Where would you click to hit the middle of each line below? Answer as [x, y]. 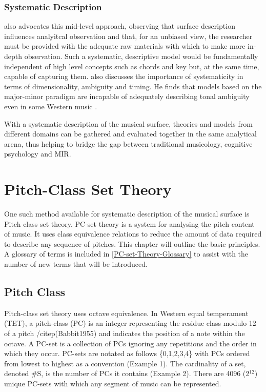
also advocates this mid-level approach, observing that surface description [120, 26]
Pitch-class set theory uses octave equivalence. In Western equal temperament [126, 313]
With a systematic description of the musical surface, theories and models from [128, 123]
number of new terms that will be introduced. [76, 264]
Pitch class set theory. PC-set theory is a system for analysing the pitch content [129, 223]
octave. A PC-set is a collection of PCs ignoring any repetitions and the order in [130, 343]
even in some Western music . [51, 106]
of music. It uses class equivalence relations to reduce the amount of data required [133, 234]
